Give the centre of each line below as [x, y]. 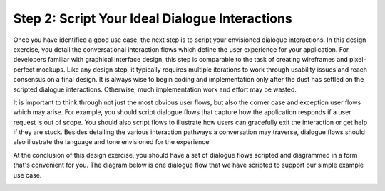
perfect [24, 69]
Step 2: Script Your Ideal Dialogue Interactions [153, 18]
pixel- [358, 60]
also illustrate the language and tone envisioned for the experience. [112, 142]
